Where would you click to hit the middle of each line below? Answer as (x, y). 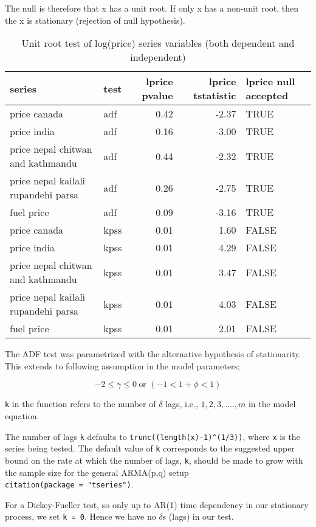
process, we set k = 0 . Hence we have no (81, 516)
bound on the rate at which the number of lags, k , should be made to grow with (154, 460)
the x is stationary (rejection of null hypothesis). (95, 20)
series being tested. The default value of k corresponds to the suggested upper (150, 448)
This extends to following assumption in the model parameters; (123, 365)
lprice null (270, 82)
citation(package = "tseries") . (69, 484)
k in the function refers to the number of (81, 404)
